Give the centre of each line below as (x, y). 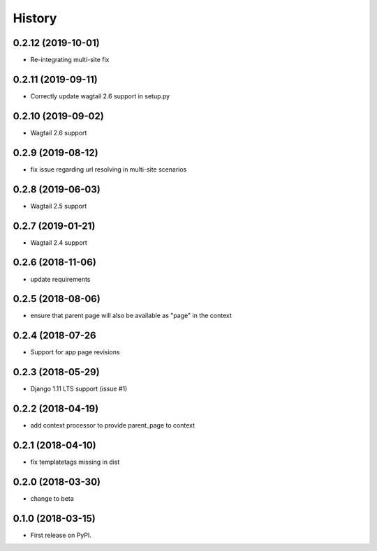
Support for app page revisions (75, 352)
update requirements (60, 279)
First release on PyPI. (61, 535)
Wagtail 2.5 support (59, 206)
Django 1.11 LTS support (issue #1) (79, 389)
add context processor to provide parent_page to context (113, 425)
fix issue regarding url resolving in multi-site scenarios (109, 169)
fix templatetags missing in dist (75, 462)
